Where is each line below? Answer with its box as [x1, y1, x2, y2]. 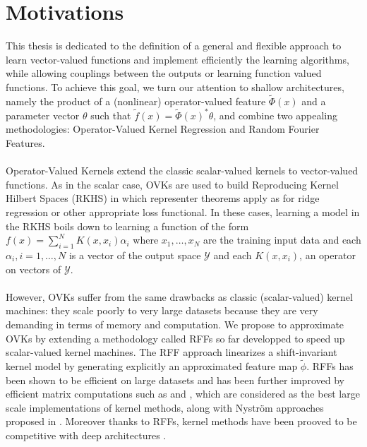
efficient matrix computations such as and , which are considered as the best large [6, 386, 360, 401]
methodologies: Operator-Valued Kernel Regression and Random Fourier [6, 121, 320, 136]
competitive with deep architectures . [6, 427, 167, 442]
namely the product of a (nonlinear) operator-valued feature [6, 93, 266, 108]
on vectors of [6, 261, 61, 276]
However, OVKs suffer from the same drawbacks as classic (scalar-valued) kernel [6, 289, 353, 304]
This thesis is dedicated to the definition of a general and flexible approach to [6, 38, 342, 53]
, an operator [299, 247, 356, 262]
